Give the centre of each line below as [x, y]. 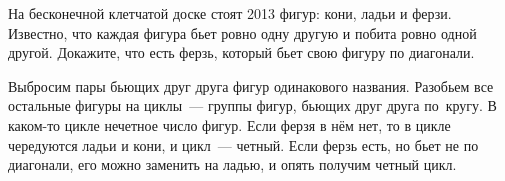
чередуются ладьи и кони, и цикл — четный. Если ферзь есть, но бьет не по [243, 144]
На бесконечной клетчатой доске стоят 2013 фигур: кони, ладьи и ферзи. [230, 13]
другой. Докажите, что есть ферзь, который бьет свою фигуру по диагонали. [241, 52]
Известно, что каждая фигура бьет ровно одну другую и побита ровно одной [242, 32]
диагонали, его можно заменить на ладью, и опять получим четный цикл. [232, 164]
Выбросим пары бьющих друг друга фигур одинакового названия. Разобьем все [251, 85]
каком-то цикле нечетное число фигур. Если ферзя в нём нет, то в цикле [229, 124]
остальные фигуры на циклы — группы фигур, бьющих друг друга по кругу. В [252, 105]
